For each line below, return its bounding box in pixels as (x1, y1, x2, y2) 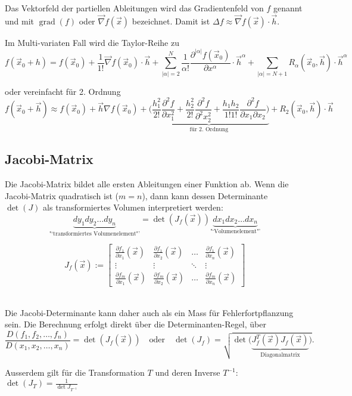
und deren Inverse (155, 366, 220, 379)
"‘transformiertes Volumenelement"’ (49, 230, 140, 237)
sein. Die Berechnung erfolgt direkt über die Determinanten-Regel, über (5, 318, 266, 330)
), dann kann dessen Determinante (142, 189, 268, 202)
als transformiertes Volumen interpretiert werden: (43, 201, 223, 214)
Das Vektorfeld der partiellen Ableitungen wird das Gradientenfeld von (5, 2, 264, 14)
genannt (273, 2, 303, 14)
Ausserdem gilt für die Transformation (5, 366, 145, 379)
